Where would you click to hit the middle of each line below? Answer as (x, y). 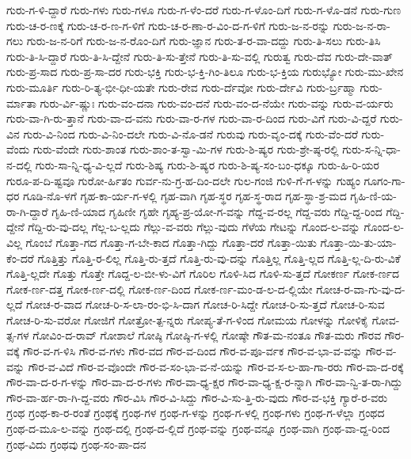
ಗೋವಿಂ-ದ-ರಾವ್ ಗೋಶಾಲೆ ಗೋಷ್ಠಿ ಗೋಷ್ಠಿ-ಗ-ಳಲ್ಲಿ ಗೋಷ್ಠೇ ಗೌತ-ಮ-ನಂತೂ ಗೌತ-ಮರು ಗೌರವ (207, 335)
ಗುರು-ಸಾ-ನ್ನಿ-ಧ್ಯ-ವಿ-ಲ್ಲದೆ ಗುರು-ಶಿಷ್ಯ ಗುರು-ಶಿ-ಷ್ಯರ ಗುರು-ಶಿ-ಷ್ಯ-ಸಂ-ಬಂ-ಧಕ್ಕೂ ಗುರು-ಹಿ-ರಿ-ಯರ (207, 164)
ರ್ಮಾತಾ (21, 102)
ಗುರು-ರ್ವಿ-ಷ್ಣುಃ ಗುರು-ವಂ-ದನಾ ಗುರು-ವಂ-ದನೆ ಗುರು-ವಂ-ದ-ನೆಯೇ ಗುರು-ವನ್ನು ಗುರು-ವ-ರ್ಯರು (217, 102)
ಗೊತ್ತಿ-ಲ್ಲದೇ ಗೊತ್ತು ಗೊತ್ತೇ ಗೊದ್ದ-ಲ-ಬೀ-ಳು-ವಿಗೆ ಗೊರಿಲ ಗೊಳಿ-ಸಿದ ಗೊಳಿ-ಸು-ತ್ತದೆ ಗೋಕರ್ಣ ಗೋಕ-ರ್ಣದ (203, 273)
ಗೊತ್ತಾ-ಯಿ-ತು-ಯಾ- (358, 242)
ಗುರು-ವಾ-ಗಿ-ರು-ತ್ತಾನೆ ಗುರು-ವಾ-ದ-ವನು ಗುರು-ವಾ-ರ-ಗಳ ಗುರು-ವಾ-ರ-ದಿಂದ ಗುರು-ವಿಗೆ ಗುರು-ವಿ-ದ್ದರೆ (192, 118)
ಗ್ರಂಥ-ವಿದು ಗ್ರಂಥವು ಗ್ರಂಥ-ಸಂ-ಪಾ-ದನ (76, 444)
